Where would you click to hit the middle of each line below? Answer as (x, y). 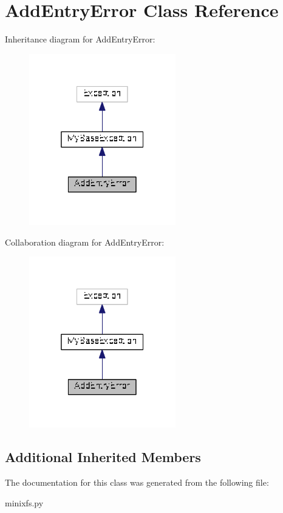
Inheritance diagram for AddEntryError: (80, 39)
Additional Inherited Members (103, 457)
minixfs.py (24, 502)
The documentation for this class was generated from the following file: (137, 482)
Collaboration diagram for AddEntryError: (85, 242)
